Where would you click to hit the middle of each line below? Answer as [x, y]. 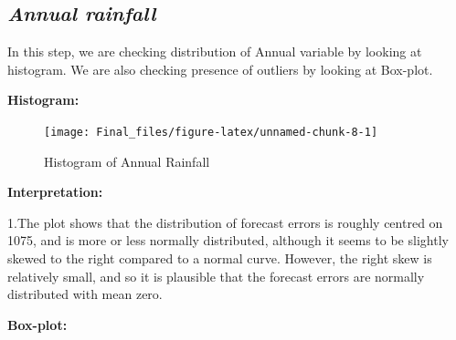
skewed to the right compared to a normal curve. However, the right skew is [220, 258]
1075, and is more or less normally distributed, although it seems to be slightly [228, 240]
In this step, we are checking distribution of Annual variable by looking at [215, 52]
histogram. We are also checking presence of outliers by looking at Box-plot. [220, 69]
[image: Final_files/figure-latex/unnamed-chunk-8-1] [211, 132]
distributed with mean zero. [85, 294]
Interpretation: [55, 192]
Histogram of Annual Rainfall [127, 161]
